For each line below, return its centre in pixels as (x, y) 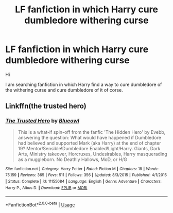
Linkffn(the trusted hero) (46, 106)
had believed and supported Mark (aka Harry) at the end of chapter (89, 143)
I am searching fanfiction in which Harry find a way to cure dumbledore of (84, 84)
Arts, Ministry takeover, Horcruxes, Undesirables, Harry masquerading (92, 154)
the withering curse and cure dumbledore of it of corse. (64, 90)
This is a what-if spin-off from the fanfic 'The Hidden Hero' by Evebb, (92, 132)
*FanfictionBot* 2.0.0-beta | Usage (40, 204)
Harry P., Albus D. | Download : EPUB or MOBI (46, 188)
